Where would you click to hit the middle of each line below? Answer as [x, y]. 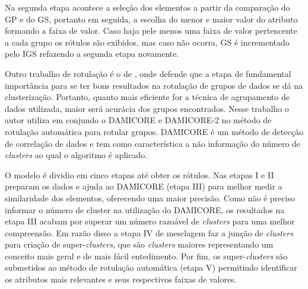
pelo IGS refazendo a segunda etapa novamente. [92, 54]
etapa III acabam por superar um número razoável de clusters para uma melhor [150, 221]
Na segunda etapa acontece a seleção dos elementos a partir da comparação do [147, 7]
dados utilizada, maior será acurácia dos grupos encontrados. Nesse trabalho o [147, 108]
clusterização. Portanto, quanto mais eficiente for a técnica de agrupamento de [147, 97]
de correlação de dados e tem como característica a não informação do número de [153, 143]
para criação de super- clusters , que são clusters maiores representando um [139, 244]
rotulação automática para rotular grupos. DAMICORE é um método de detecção [154, 131]
